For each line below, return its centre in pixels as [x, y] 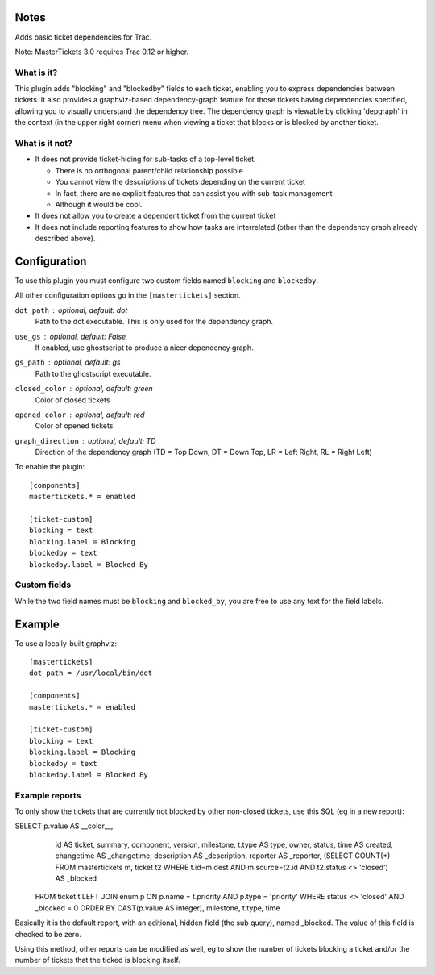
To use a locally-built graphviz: [66, 643]
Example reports [48, 795]
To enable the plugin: [50, 467]
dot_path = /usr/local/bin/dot [91, 673]
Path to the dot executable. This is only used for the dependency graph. [154, 322]
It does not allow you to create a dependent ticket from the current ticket [155, 216]
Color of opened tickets [74, 426]
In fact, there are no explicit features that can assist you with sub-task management [194, 193]
